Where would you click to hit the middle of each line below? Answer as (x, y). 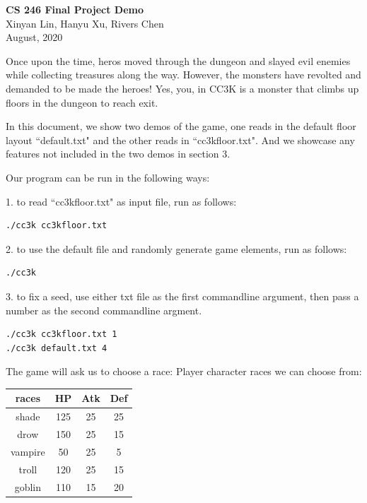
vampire (28, 451)
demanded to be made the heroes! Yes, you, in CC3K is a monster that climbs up (182, 88)
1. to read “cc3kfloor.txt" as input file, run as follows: (121, 201)
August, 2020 (34, 37)
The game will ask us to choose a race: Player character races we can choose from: (184, 371)
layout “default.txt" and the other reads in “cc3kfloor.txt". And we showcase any (180, 140)
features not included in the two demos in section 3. (118, 154)
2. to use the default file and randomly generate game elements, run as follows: (176, 248)
